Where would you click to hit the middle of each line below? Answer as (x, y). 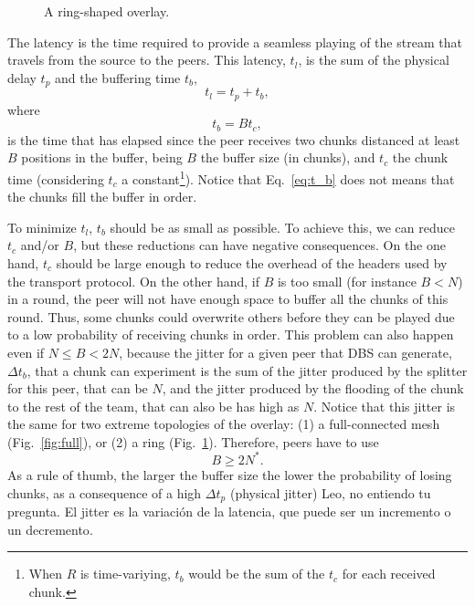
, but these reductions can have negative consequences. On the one (259, 245)
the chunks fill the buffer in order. (102, 197)
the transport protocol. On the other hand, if (134, 281)
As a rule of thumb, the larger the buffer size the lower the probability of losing (230, 474)
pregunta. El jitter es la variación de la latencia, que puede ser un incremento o (229, 512)
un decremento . (50, 529)
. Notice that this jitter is (385, 406)
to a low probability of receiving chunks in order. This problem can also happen (231, 334)
